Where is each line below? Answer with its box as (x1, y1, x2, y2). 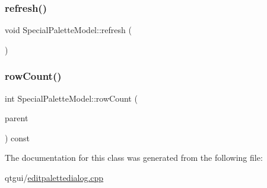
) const (5, 131, 30, 144)
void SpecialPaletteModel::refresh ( (5, 24, 132, 36)
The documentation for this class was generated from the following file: (5, 151, 263, 164)
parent (5, 112, 28, 124)
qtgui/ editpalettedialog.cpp (5, 171, 104, 183)
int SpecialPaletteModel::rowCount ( (5, 92, 138, 104)
